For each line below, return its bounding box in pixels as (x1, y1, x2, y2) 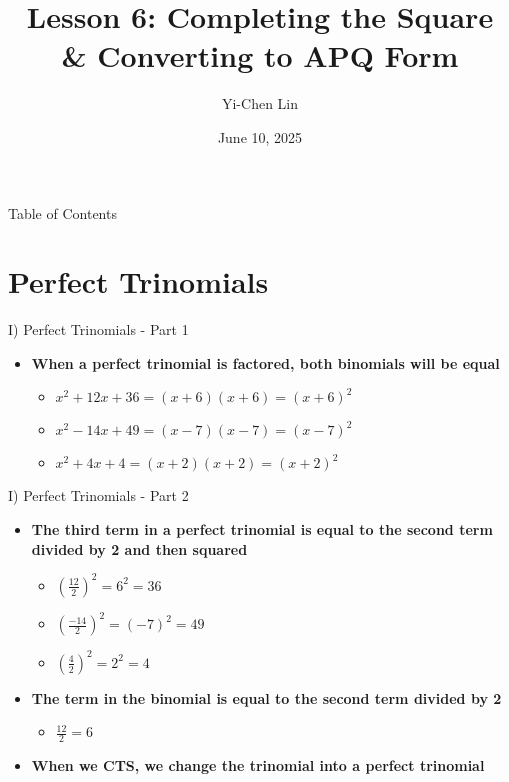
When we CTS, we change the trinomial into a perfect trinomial (31, 755, 485, 776)
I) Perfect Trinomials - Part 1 (8, 319, 189, 340)
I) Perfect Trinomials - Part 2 (8, 485, 189, 506)
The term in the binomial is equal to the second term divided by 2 (31, 687, 502, 708)
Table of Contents (8, 202, 117, 223)
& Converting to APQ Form (61, 35, 459, 76)
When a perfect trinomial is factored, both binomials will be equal (31, 352, 500, 373)
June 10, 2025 (217, 126, 303, 147)
